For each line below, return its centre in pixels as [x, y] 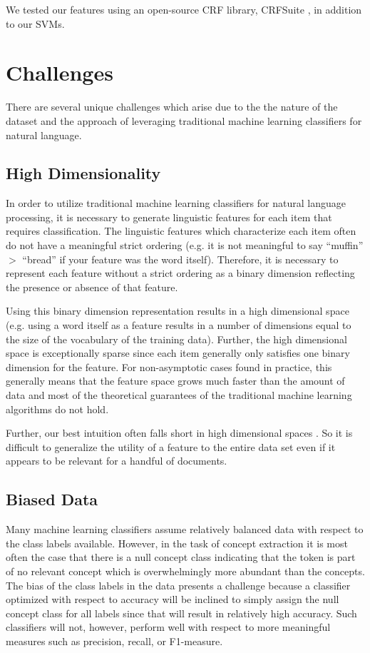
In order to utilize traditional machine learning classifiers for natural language [176, 203]
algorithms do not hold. [57, 409]
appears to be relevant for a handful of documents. [117, 461]
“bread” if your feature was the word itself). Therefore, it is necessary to [180, 259]
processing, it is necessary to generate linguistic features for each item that [169, 217]
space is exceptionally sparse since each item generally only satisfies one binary [178, 353]
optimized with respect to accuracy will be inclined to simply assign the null [173, 599]
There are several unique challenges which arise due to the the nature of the [172, 107]
